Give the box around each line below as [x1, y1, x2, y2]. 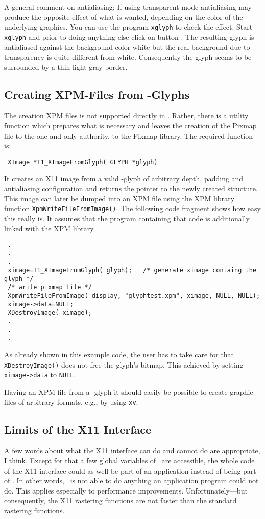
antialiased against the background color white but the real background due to [4, 41, 250, 52]
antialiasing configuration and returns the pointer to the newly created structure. [4, 183, 258, 194]
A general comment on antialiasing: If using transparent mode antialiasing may [4, 2, 252, 12]
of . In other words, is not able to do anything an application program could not [4, 475, 259, 486]
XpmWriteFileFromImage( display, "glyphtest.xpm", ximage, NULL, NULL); [8, 292, 260, 300]
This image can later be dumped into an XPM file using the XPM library [4, 193, 235, 203]
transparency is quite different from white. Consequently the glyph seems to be [4, 51, 252, 62]
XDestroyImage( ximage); [8, 309, 92, 317]
